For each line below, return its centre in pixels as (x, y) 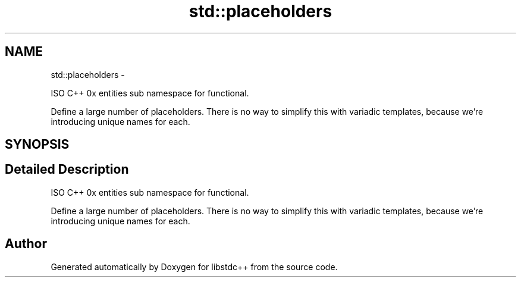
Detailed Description (67, 170)
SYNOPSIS (37, 145)
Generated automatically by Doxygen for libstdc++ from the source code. (194, 267)
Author (26, 244)
